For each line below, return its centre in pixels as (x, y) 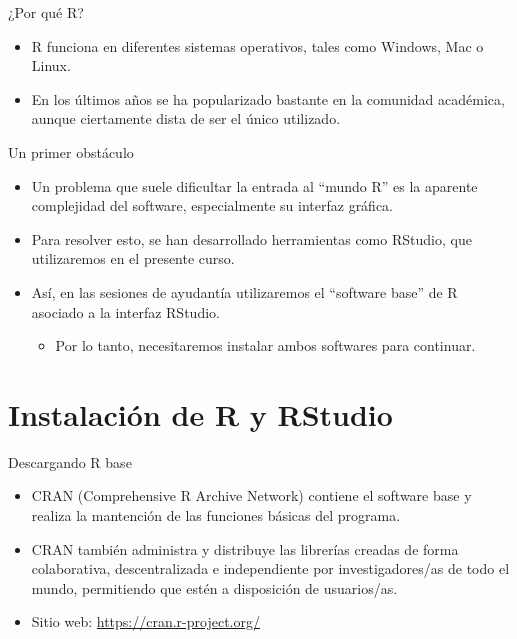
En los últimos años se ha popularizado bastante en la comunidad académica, (268, 98)
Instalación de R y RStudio (200, 413)
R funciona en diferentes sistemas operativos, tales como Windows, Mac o (257, 45)
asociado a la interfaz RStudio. (125, 311)
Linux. (51, 65)
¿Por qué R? (46, 12)
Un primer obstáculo (71, 151)
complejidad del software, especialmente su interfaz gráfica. (212, 205)
